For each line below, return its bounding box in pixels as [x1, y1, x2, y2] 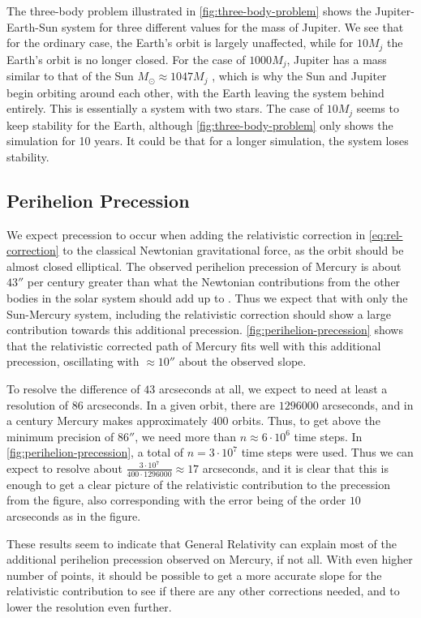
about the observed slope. [178, 353, 307, 370]
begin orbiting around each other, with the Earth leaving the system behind [6, 84, 384, 101]
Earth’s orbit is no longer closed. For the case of [6, 50, 246, 67]
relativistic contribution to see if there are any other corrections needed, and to [6, 582, 400, 599]
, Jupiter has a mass [286, 50, 387, 67]
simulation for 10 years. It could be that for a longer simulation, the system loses [6, 132, 409, 149]
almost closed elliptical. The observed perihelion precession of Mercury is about [6, 257, 402, 274]
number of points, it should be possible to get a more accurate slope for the [6, 566, 382, 583]
